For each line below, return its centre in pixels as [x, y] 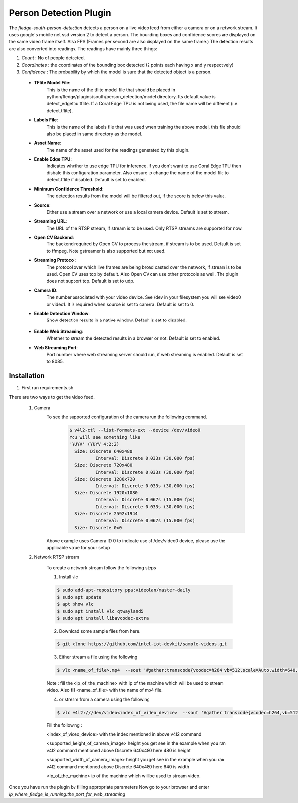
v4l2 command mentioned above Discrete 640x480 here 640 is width [118, 766]
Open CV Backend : [54, 237]
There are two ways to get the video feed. [52, 397]
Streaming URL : [50, 221]
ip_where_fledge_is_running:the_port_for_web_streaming [67, 794]
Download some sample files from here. [100, 631]
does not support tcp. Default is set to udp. [90, 281]
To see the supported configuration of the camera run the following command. [127, 417]
